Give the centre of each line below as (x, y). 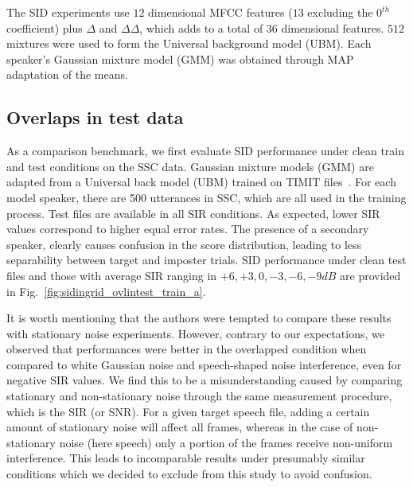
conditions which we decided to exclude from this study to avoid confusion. (189, 474)
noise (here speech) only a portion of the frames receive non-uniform (226, 442)
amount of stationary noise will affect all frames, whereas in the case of (180, 427)
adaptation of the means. (67, 74)
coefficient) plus (45, 27)
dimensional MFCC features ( (220, 12)
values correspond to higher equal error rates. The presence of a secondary (188, 229)
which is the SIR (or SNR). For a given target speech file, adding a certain (188, 411)
